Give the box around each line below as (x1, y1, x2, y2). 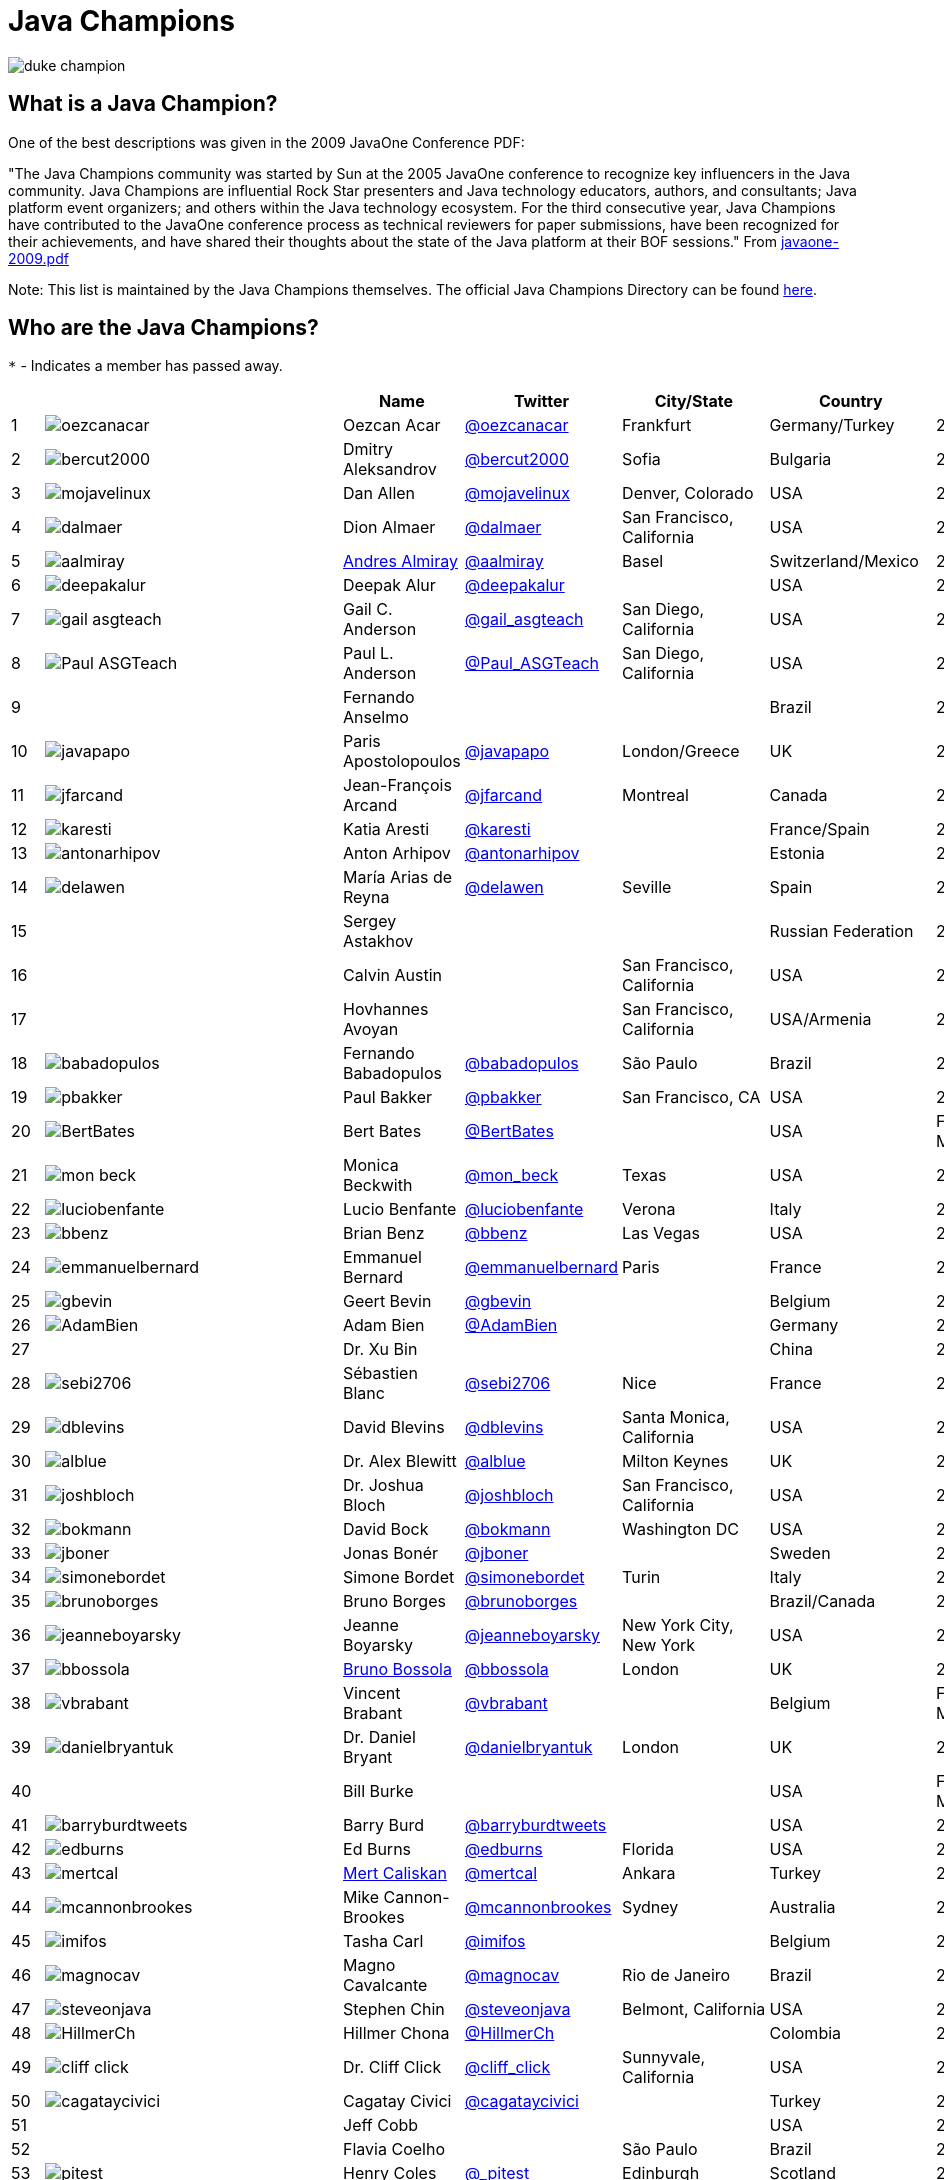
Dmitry (343, 439, 393, 460)
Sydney (622, 1897, 679, 1918)
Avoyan (343, 1019, 399, 1040)
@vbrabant (464, 1693, 548, 1714)
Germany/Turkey (769, 415, 895, 436)
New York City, (622, 1615, 734, 1636)
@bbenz (464, 1223, 528, 1244)
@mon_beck (464, 1165, 559, 1186)
